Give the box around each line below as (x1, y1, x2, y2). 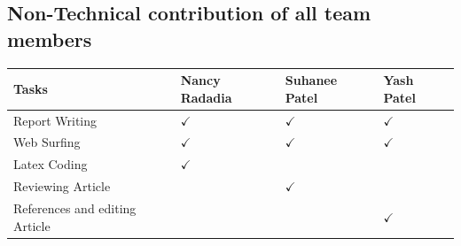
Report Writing (13, 111, 98, 129)
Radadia (180, 88, 232, 106)
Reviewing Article (13, 177, 111, 196)
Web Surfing (13, 133, 81, 151)
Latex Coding (13, 155, 88, 173)
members (7, 25, 92, 52)
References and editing (13, 198, 137, 217)
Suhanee (285, 71, 338, 89)
